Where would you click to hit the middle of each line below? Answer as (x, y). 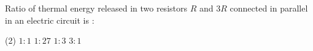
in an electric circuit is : (50, 20)
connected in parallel (269, 8)
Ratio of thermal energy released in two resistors (96, 8)
